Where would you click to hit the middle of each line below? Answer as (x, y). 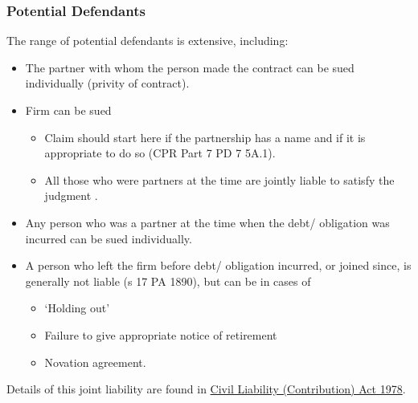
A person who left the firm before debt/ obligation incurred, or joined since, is (218, 265)
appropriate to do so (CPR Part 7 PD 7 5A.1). (160, 153)
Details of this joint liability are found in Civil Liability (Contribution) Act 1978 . (206, 389)
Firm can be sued (68, 110)
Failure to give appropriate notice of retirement (161, 334)
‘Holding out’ (77, 308)
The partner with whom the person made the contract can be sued (190, 67)
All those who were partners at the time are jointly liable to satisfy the (219, 179)
